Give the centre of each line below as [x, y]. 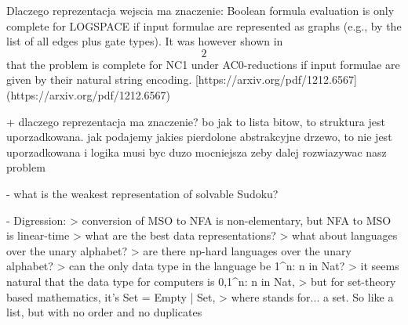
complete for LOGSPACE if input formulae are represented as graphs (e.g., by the [204, 25]
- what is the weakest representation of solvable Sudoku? [142, 193]
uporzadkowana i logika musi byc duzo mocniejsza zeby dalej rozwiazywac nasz [197, 152]
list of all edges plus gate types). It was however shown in [145, 41]
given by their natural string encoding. [99, 79]
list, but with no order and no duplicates [104, 312]
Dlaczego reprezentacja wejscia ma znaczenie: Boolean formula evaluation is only [200, 10]
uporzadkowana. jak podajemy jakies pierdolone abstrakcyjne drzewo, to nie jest [199, 137]
